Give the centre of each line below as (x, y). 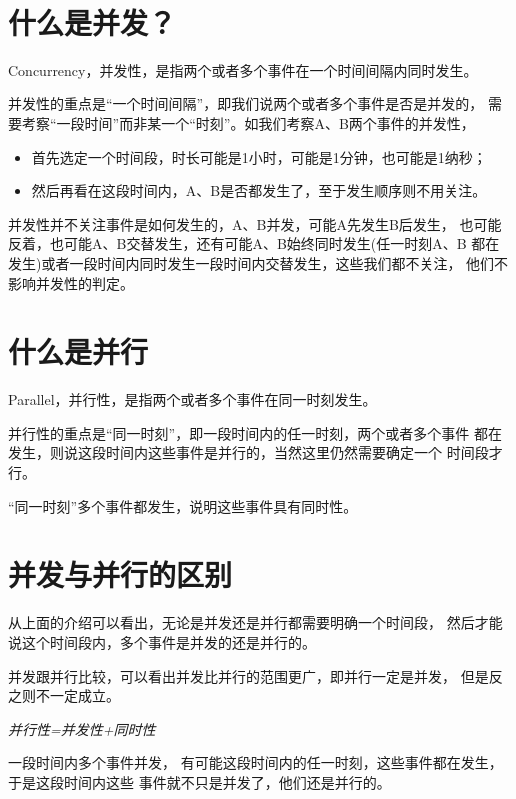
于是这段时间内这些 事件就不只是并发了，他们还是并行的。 (199, 781)
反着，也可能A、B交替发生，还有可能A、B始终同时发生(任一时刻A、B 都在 (254, 243)
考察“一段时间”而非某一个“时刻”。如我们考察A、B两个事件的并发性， (248, 122)
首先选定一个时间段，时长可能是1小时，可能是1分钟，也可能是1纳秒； (259, 156)
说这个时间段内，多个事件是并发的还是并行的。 (162, 641)
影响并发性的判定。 (71, 282)
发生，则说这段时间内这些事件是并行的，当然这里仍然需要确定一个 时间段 (248, 452)
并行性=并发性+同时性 (82, 728)
